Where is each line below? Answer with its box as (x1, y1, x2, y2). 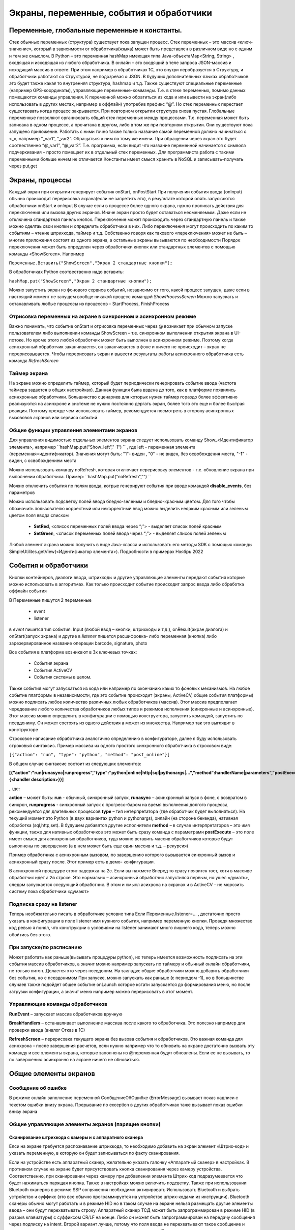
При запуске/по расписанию (9, 944, 82, 951)
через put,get (9, 163, 37, 169)
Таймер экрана (9, 369, 48, 376)
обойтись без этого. (9, 931, 52, 937)
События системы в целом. (33, 674, 92, 680)
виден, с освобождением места (9, 458, 77, 463)
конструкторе (9, 726, 38, 733)
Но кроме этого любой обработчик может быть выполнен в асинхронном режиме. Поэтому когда (26, 337, 234, 343)
